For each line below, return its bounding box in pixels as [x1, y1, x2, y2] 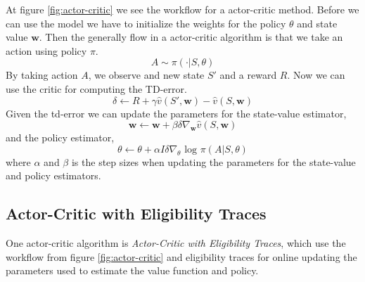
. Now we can [287, 68, 345, 82]
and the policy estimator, [6, 130, 115, 145]
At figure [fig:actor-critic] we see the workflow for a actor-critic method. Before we [6, 2, 359, 16]
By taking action [6, 68, 78, 82]
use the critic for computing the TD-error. [6, 81, 187, 96]
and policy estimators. [6, 168, 101, 183]
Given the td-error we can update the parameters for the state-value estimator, [6, 105, 347, 120]
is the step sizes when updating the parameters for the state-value [71, 154, 356, 169]
